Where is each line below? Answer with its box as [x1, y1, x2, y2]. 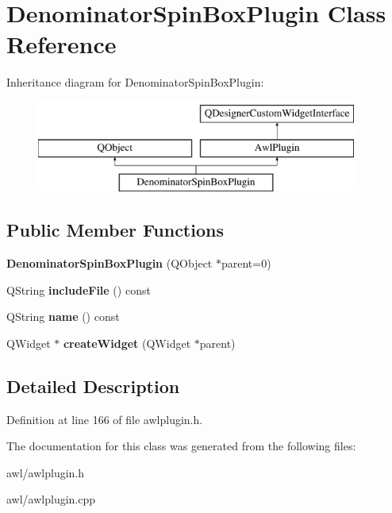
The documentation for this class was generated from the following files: [6, 438, 356, 454]
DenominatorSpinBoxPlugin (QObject [6, 255, 213, 272]
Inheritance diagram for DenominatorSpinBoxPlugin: [6, 74, 264, 91]
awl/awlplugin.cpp [6, 491, 96, 507]
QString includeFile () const [6, 281, 151, 298]
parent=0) [221, 255, 271, 272]
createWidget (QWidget [63, 334, 191, 351]
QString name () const [6, 308, 120, 325]
